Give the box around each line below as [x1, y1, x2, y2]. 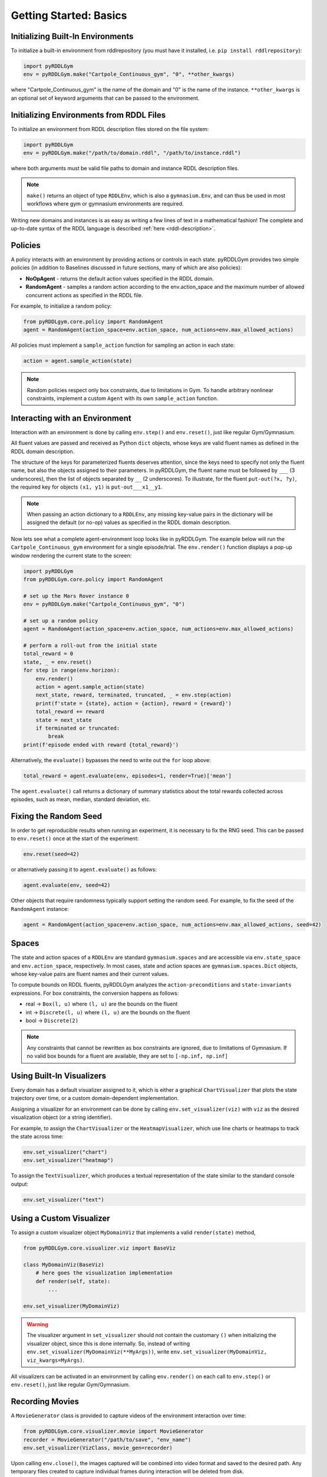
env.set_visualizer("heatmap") [23, 1157, 114, 1164]
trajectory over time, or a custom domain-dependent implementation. [11, 1095, 179, 1102]
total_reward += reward [35, 708, 104, 715]
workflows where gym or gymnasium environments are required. [27, 200, 184, 207]
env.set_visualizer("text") [23, 1196, 104, 1203]
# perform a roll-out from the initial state [23, 642, 157, 649]
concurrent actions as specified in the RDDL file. [25, 291, 143, 298]
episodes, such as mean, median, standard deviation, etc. [11, 796, 151, 803]
